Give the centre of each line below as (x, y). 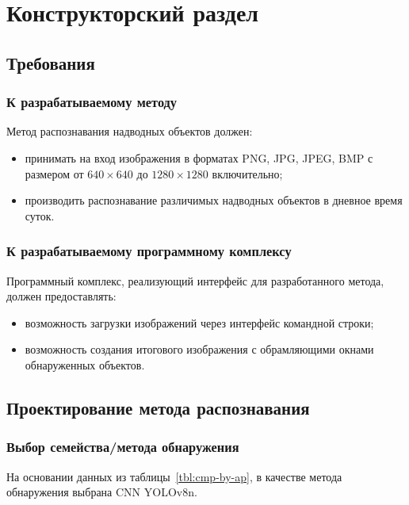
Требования (51, 62)
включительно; (247, 173)
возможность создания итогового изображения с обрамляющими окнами (199, 349)
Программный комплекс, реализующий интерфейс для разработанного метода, (195, 280)
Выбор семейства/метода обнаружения (123, 447)
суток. (40, 215)
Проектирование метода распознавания (158, 407)
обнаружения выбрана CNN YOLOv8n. (102, 492)
